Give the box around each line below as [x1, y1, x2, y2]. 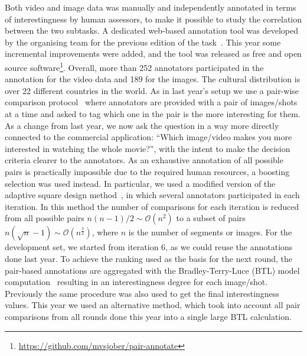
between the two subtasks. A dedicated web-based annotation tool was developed [5, 24, 298, 37]
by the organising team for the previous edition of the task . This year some [5, 35, 281, 48]
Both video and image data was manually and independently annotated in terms [5, 1, 296, 13]
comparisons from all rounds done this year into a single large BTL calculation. [5, 310, 292, 322]
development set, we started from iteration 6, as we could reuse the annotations [5, 241, 293, 253]
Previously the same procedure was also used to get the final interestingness [5, 287, 279, 299]
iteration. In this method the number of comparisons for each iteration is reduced [5, 200, 299, 212]
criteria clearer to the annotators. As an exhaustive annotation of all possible [5, 154, 283, 166]
